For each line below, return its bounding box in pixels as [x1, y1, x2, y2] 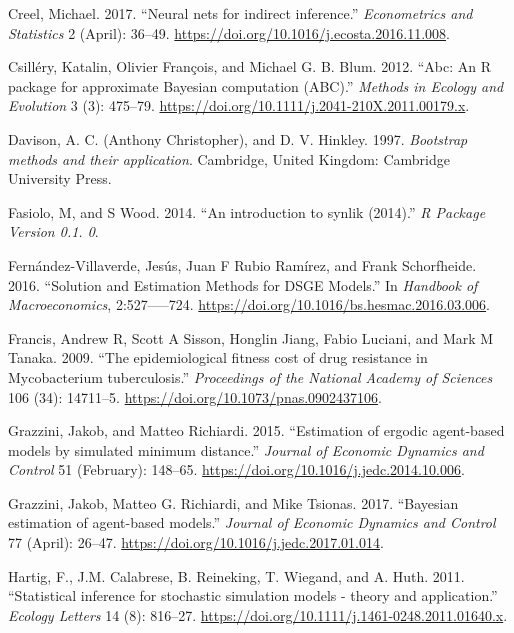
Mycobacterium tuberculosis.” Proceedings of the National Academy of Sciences [8, 366, 493, 387]
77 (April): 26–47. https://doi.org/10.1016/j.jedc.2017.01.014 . [8, 532, 384, 553]
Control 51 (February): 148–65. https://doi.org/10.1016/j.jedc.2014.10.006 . [8, 459, 465, 480]
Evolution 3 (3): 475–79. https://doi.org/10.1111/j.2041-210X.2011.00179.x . [8, 95, 470, 116]
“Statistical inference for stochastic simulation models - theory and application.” [8, 585, 498, 606]
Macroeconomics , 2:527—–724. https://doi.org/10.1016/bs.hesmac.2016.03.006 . [8, 294, 490, 315]
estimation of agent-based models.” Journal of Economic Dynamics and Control [8, 512, 496, 533]
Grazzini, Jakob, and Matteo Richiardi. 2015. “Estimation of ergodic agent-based [8, 420, 505, 441]
